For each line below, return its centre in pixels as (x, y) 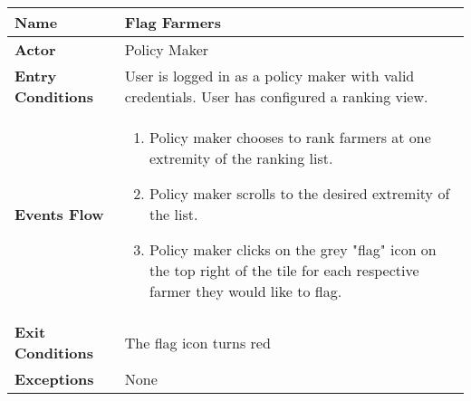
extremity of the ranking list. (241, 158)
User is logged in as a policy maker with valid (269, 76)
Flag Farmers (173, 22)
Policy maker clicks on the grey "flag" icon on (293, 249)
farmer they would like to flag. (245, 291)
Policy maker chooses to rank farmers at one (290, 137)
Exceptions (54, 379)
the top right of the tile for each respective (284, 270)
